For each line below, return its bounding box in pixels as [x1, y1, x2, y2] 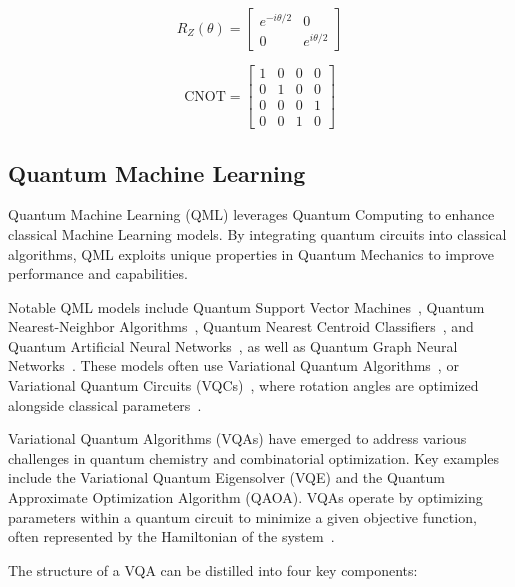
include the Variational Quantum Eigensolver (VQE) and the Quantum [8, 467, 445, 488]
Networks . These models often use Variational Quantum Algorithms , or [8, 355, 459, 376]
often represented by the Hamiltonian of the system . [8, 526, 335, 547]
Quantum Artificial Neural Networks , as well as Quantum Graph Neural [8, 335, 458, 356]
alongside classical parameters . [8, 394, 202, 415]
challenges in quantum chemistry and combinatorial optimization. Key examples [8, 447, 500, 468]
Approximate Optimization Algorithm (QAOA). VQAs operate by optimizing [8, 487, 483, 508]
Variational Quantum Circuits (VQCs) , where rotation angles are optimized [8, 375, 479, 396]
